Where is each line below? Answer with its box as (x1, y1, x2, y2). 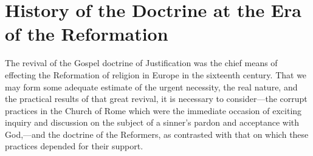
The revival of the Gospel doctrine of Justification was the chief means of (5, 56, 278, 69)
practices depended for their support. (5, 140, 143, 152)
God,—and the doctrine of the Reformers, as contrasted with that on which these (5, 127, 309, 140)
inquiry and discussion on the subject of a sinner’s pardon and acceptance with (5, 116, 300, 129)
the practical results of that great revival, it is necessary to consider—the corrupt (5, 92, 308, 105)
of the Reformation (5, 21, 168, 46)
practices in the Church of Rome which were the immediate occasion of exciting (5, 104, 302, 117)
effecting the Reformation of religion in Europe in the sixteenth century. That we (5, 68, 307, 81)
